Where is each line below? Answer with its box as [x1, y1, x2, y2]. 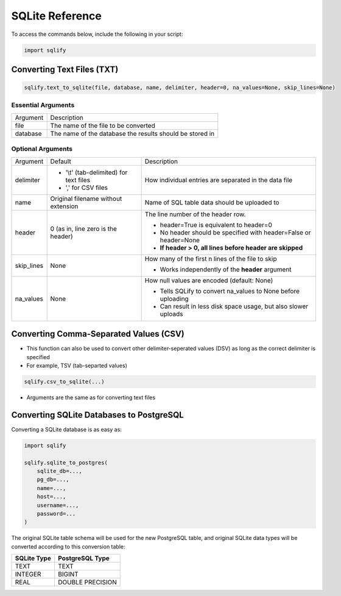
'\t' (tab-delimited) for [65, 168, 128, 177]
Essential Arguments [11, 101, 75, 110]
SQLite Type [15, 554, 51, 563]
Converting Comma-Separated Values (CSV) [11, 329, 185, 339]
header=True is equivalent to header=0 [160, 220, 272, 229]
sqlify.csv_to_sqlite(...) [24, 378, 105, 385]
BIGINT [58, 570, 79, 578]
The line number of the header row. [144, 210, 246, 219]
